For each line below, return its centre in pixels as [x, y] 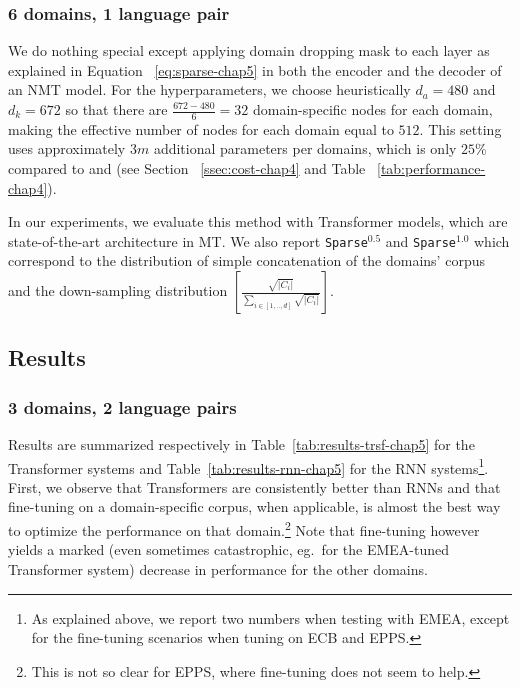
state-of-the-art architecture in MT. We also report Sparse [188, 240]
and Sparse [421, 240]
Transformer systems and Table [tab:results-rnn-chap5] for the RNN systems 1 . [248, 466]
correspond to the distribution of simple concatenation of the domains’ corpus [246, 260]
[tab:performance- [431, 168]
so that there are [116, 109]
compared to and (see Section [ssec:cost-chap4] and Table [187, 168]
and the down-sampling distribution [118, 290]
